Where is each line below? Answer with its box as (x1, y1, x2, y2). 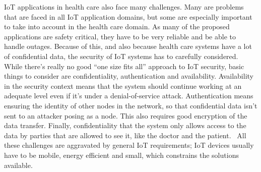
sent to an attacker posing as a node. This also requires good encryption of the (4, 110, 247, 121)
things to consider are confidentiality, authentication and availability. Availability (4, 71, 253, 81)
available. (4, 159, 33, 170)
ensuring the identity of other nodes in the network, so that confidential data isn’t (4, 100, 257, 110)
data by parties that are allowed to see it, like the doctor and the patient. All (4, 130, 246, 140)
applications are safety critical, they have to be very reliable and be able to (4, 31, 236, 41)
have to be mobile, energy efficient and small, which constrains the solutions (4, 149, 239, 160)
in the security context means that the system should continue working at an (4, 80, 242, 91)
